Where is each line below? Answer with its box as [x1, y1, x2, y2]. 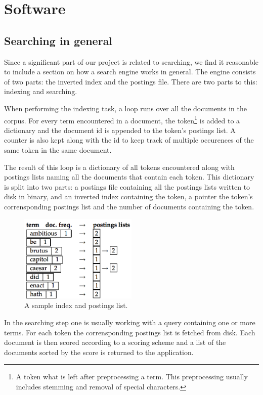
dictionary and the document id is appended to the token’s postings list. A [4, 124, 236, 135]
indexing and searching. [4, 86, 77, 97]
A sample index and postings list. [24, 300, 128, 311]
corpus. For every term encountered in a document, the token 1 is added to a [4, 113, 240, 125]
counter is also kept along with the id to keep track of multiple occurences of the [4, 135, 254, 145]
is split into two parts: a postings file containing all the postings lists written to [4, 181, 250, 192]
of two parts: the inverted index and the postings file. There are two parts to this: [4, 76, 257, 86]
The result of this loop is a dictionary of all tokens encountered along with [4, 161, 235, 172]
